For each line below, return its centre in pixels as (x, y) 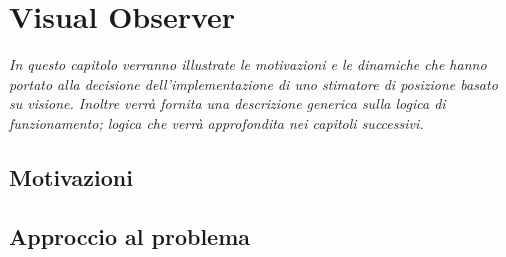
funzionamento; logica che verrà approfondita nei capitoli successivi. (216, 122)
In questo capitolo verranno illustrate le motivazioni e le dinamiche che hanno (248, 64)
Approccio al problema (130, 235)
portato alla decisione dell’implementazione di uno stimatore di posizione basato (253, 83)
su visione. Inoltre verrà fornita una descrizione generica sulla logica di (227, 103)
